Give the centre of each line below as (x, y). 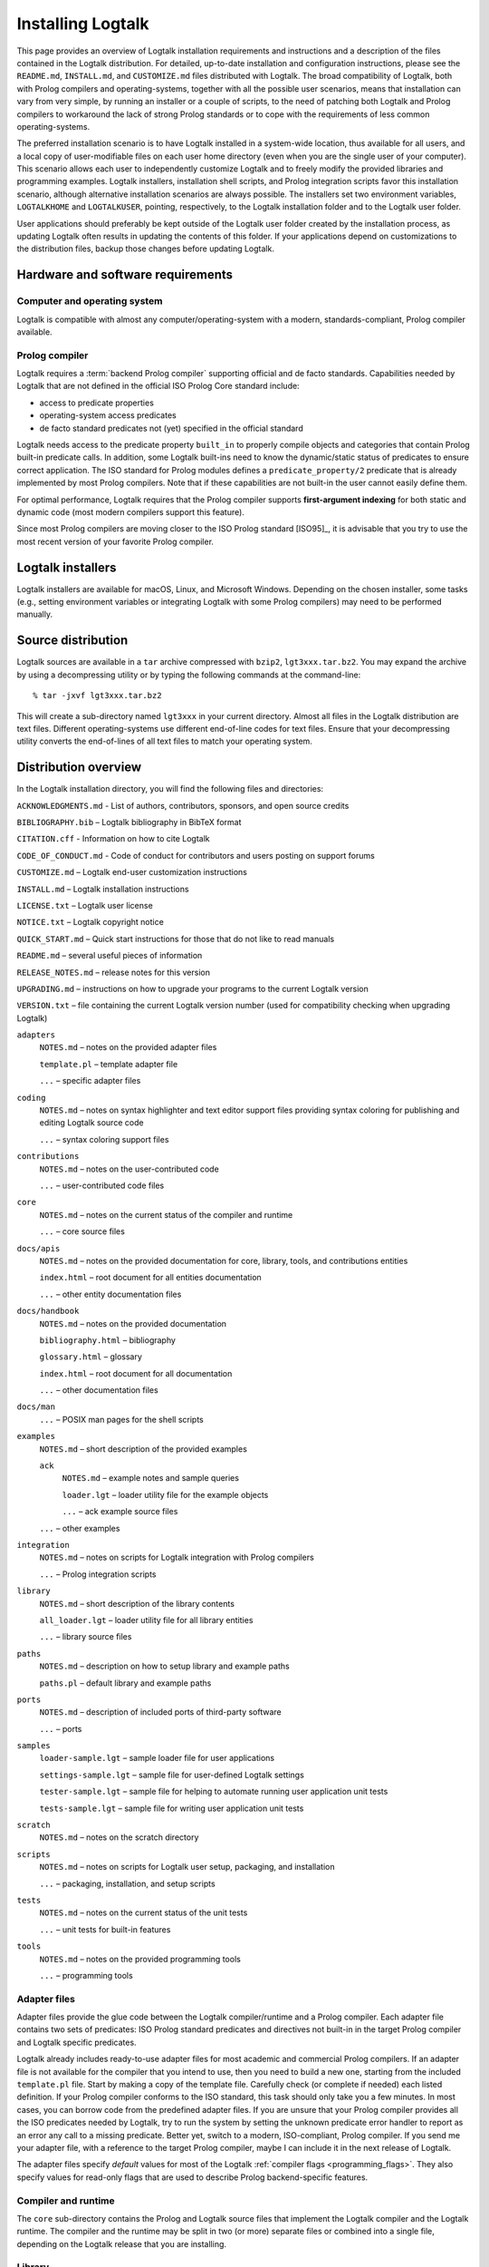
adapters (36, 1035)
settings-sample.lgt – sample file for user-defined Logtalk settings (172, 1775)
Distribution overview (79, 768)
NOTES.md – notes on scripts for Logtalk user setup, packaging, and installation (187, 1867)
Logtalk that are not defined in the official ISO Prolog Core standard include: (158, 386)
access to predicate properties (96, 403)
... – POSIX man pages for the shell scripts (121, 1419)
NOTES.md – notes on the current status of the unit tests (144, 1912)
